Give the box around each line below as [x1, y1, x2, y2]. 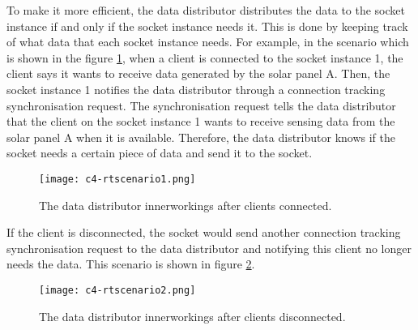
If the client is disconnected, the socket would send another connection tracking [6, 224, 401, 241]
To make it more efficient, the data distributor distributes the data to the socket [6, 2, 405, 18]
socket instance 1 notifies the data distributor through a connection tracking [6, 80, 386, 97]
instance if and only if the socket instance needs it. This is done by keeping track [6, 17, 408, 34]
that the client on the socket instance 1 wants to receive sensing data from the [6, 113, 395, 130]
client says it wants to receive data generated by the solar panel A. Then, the [6, 65, 390, 82]
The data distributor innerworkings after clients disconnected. [39, 307, 346, 324]
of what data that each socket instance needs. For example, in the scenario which [6, 33, 409, 50]
